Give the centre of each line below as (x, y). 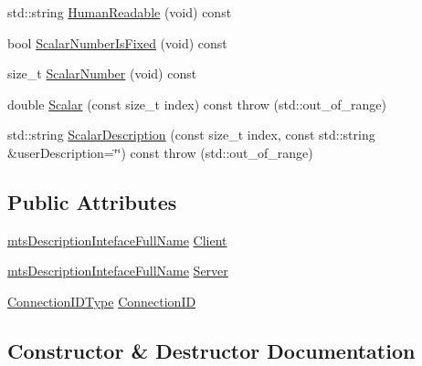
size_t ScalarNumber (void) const (102, 73)
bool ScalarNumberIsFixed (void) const (117, 42)
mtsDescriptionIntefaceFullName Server (118, 271)
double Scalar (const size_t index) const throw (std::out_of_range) (197, 104)
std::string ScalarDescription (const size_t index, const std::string (191, 135)
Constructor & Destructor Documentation (211, 350)
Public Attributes (92, 201)
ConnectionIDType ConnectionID (102, 301)
